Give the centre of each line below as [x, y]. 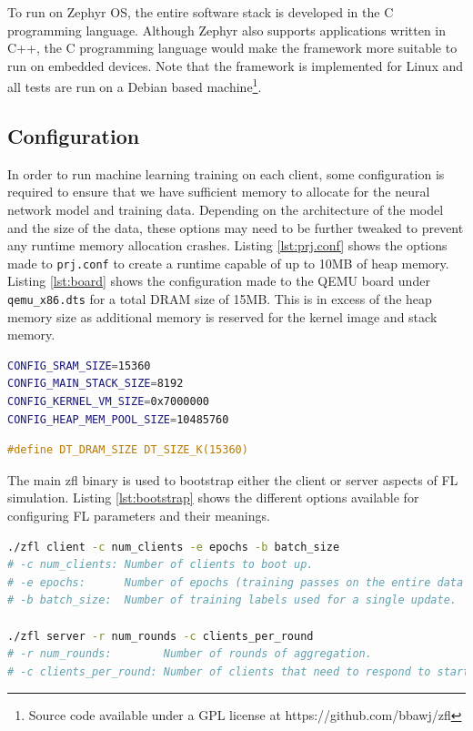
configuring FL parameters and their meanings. [139, 516]
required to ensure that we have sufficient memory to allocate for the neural [219, 192]
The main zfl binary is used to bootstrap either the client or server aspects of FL [233, 479]
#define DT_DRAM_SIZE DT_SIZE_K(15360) [128, 450]
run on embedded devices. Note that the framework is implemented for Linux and [236, 65]
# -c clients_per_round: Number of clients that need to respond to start [239, 671]
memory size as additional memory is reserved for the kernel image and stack [222, 316]
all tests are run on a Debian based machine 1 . [135, 86]
